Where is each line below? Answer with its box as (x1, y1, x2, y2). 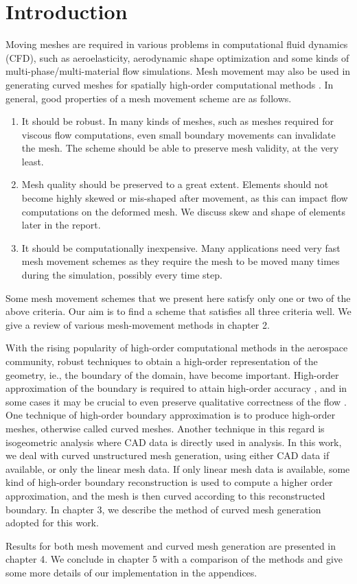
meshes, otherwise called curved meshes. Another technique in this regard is (5, 421, 325, 435)
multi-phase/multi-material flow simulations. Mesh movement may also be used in (5, 64, 351, 78)
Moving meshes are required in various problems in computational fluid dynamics (5, 37, 348, 51)
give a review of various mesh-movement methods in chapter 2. (5, 317, 270, 331)
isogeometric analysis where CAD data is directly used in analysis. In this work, (5, 434, 342, 449)
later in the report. (21, 218, 101, 232)
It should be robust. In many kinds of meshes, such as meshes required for (21, 114, 334, 128)
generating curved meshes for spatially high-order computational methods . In (5, 77, 334, 91)
